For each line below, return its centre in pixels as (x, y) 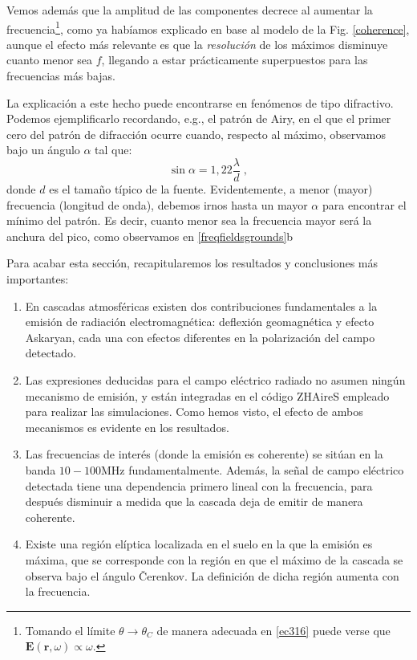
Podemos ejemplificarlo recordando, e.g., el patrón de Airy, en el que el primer (199, 118)
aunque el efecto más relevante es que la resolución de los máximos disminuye (197, 44)
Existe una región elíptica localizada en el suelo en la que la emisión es (199, 544)
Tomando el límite (70, 630)
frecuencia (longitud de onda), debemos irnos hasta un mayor (157, 204)
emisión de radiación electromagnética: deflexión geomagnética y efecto (200, 322)
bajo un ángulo (43, 150)
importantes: (38, 279)
